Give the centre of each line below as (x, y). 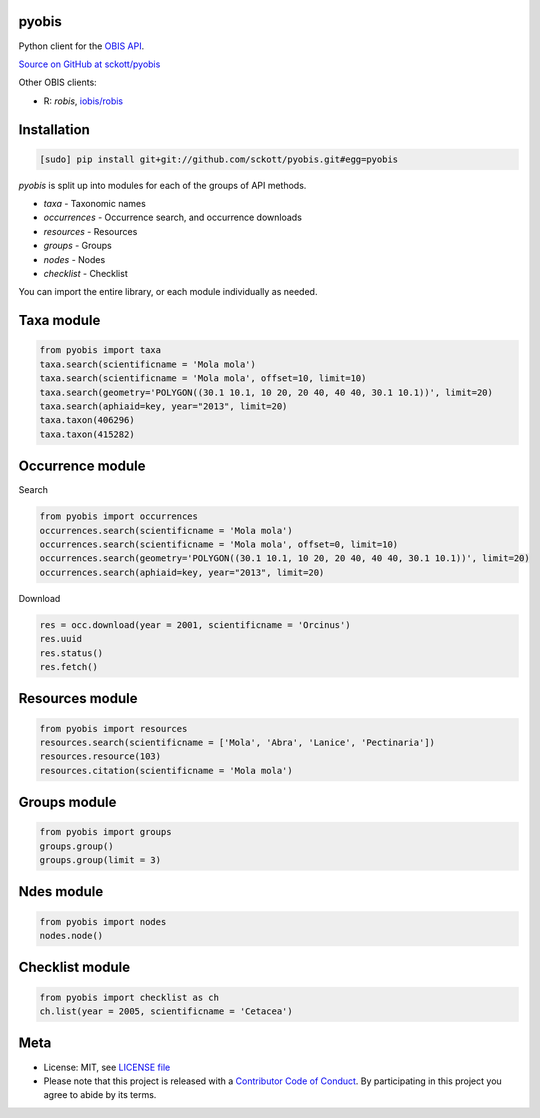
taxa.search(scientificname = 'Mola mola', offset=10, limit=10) (203, 378)
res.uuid (61, 639)
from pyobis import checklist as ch (129, 997)
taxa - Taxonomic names (95, 204)
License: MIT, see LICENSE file (107, 1067)
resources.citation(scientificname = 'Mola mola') (166, 770)
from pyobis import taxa (100, 350)
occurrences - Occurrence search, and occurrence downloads (172, 217)
